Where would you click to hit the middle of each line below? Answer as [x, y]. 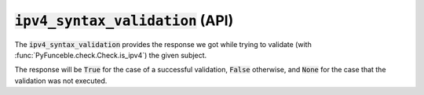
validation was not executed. [61, 80]
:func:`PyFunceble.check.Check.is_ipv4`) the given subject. [111, 55]
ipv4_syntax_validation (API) [124, 20]
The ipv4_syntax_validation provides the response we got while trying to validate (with [163, 44]
